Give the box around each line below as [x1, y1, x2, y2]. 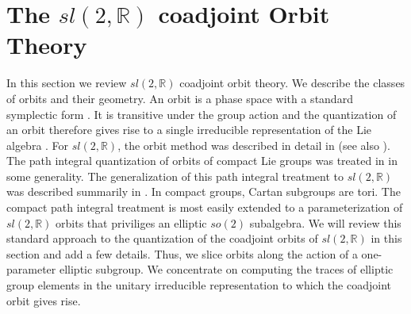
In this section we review [6, 75, 127, 91]
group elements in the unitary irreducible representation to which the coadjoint [6, 277, 391, 293]
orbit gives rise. [6, 292, 81, 308]
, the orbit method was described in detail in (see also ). [117, 136, 390, 153]
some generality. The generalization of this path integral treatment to [6, 167, 344, 184]
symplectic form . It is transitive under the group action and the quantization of [6, 105, 397, 122]
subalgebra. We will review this [249, 214, 401, 231]
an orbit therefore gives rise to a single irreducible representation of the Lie [6, 121, 372, 138]
